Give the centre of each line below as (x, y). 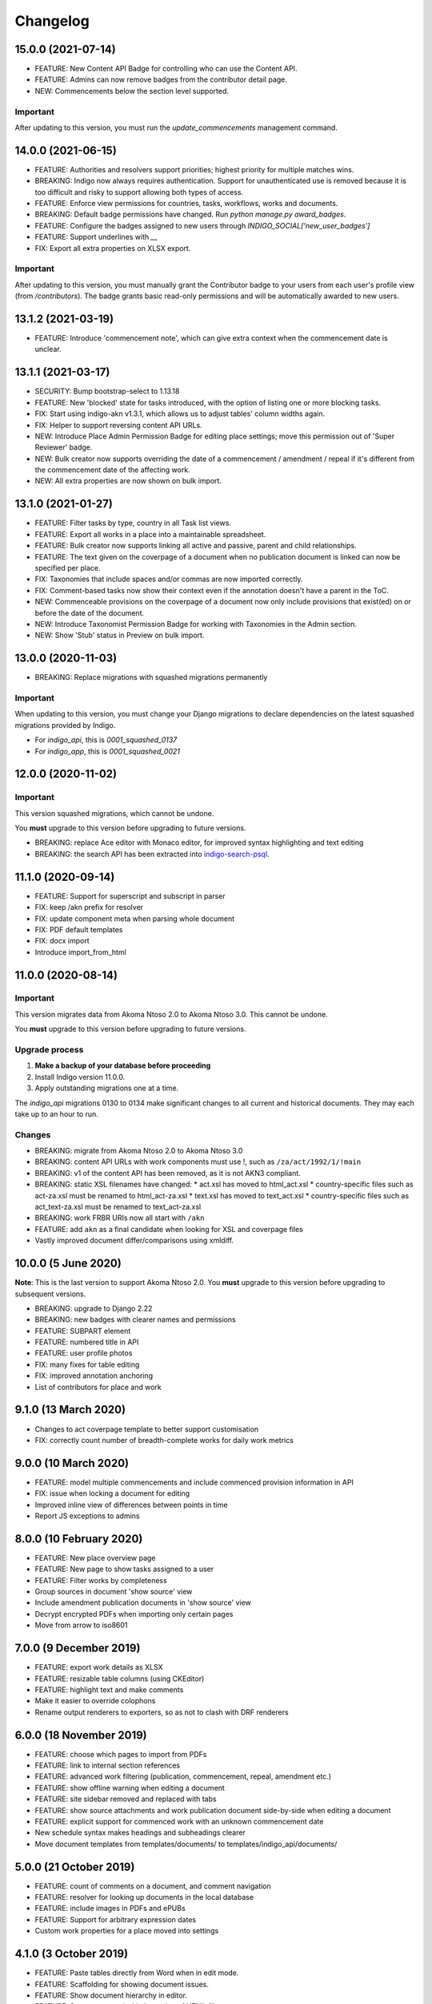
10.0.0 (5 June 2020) (68, 1264)
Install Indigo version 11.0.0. (80, 1077)
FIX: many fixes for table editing (87, 1364)
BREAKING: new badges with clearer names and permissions (135, 1319)
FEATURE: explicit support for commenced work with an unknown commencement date (179, 1821)
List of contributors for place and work (98, 1387)
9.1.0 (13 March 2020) (70, 1410)
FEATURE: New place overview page (95, 1558)
